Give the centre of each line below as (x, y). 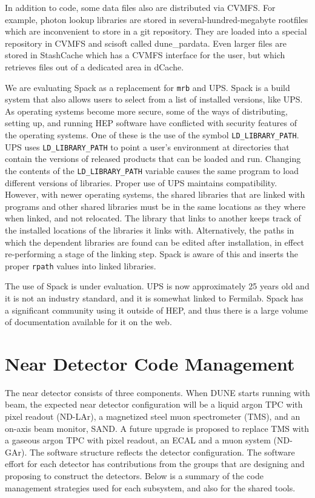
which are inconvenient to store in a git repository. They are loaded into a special (156, 31)
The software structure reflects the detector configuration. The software (162, 452)
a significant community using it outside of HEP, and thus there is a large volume (157, 310)
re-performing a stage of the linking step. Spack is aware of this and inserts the (152, 254)
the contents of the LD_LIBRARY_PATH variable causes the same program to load (152, 170)
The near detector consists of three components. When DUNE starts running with (157, 392)
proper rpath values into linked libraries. (81, 265)
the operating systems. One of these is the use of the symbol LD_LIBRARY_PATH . (152, 135)
